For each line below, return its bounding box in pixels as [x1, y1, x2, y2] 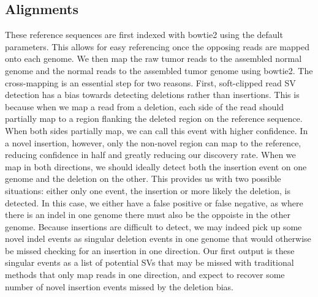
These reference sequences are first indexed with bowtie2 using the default [5, 28, 283, 41]
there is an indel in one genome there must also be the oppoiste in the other [5, 208, 290, 221]
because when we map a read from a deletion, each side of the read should [5, 100, 284, 113]
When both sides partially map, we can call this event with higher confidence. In [5, 124, 308, 137]
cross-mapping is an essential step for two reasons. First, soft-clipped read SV [5, 76, 296, 89]
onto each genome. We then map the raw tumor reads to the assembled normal [5, 52, 302, 65]
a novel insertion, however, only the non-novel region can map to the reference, [5, 136, 301, 149]
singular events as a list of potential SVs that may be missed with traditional [5, 256, 294, 269]
